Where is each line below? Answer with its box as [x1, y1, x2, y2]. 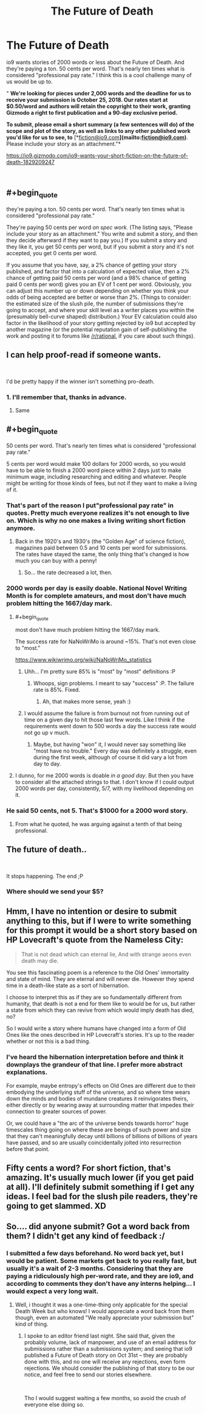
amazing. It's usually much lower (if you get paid [6, 1172, 194, 1183]
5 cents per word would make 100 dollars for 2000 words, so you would [6, 460, 186, 468]
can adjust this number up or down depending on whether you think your [6, 287, 189, 294]
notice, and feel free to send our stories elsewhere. [24, 1371, 152, 1378]
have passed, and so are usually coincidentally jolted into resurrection [6, 1139, 182, 1146]
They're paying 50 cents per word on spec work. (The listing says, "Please [6, 224, 193, 231]
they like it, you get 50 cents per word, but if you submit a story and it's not [6, 243, 194, 250]
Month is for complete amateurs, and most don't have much [6, 592, 186, 600]
